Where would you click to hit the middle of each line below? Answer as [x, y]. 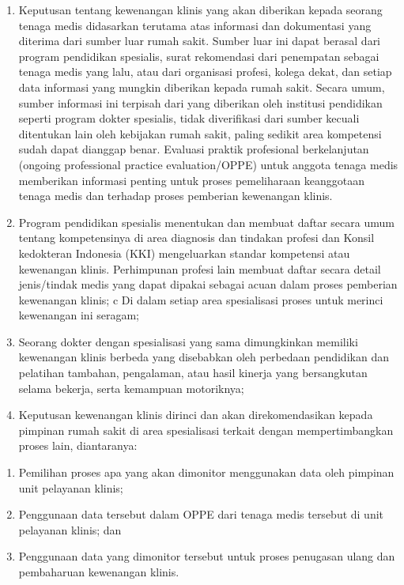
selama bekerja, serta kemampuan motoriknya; [131, 388]
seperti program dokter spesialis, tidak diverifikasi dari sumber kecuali [189, 118]
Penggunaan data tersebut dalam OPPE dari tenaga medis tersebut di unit [201, 514]
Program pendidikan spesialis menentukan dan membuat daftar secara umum [206, 222]
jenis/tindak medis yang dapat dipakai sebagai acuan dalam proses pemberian [208, 284]
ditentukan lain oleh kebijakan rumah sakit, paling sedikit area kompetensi [200, 133]
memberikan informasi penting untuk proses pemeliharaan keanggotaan [191, 180]
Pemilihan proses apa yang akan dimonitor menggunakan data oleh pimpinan [206, 472]
